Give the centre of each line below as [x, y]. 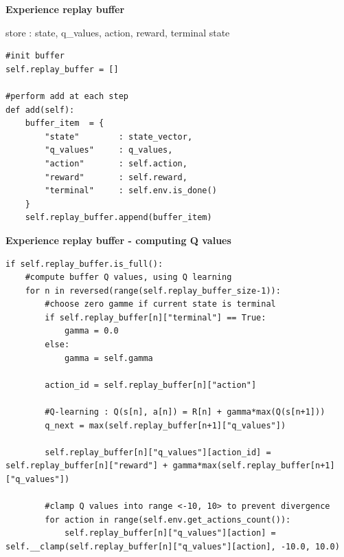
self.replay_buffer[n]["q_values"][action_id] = [158, 452]
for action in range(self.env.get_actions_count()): [168, 520]
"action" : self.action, [116, 163]
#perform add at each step [67, 96]
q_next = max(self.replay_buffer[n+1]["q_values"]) [165, 425]
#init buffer [35, 56]
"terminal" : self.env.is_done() [131, 191]
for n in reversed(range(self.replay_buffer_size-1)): [153, 291]
